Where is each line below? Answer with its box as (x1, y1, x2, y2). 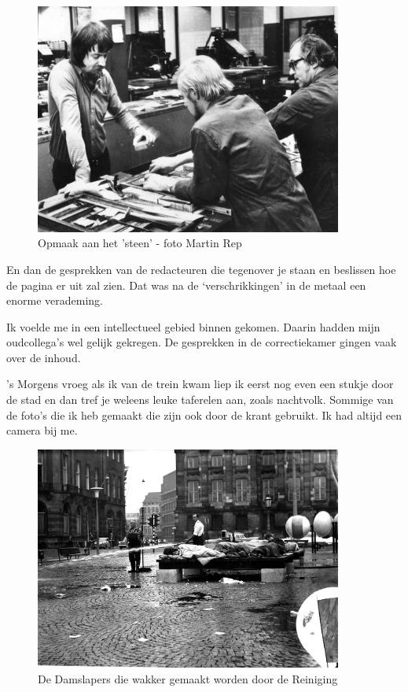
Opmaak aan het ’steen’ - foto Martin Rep (38, 235, 242, 251)
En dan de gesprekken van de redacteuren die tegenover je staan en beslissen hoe (6, 261, 396, 277)
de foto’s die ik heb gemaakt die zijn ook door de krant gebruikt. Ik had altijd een (6, 406, 402, 423)
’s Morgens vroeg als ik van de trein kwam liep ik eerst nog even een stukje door (6, 376, 394, 392)
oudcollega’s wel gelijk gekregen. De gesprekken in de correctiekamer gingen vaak (6, 334, 397, 350)
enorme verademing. (6, 292, 103, 309)
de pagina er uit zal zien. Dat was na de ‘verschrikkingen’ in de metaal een (6, 276, 366, 293)
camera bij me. (6, 422, 78, 439)
